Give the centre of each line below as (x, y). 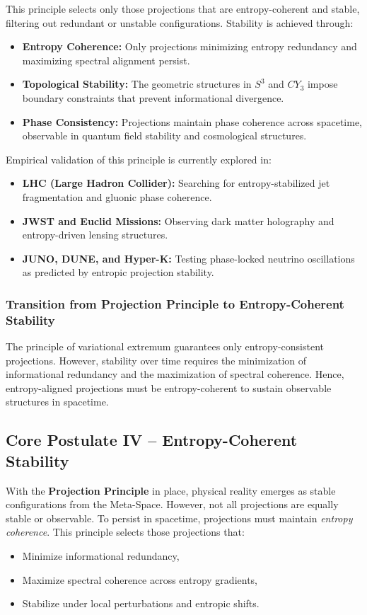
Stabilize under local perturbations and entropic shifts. (141, 603)
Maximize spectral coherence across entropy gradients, (140, 579)
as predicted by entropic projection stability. (118, 272)
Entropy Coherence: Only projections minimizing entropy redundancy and (190, 46)
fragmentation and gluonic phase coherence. (117, 196)
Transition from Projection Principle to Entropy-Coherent (175, 303)
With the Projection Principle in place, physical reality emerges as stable (171, 490)
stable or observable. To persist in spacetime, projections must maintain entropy (179, 518)
